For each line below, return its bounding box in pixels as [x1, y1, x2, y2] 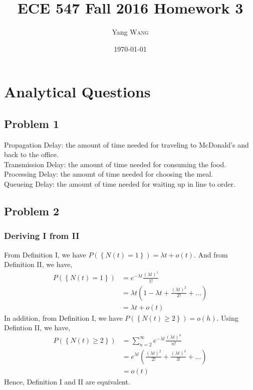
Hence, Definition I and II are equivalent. [4, 376, 130, 386]
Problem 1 [4, 115, 59, 131]
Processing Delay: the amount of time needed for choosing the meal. [4, 169, 213, 179]
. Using [216, 312, 238, 323]
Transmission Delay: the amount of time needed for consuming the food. [4, 159, 226, 169]
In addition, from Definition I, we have [4, 312, 123, 323]
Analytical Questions [4, 81, 151, 102]
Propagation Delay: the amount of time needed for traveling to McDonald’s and [4, 139, 249, 150]
